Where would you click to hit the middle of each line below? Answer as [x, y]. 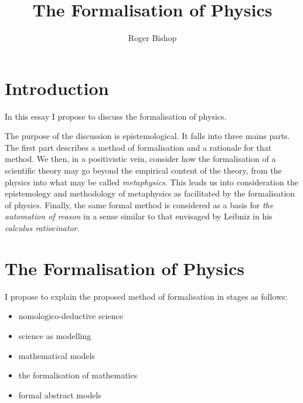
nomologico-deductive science [71, 316]
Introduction [57, 88]
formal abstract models [60, 394]
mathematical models [57, 355]
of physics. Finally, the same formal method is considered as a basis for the [139, 204]
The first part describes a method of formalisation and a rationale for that [138, 147]
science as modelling [55, 335]
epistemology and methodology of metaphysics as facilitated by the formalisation [150, 193]
